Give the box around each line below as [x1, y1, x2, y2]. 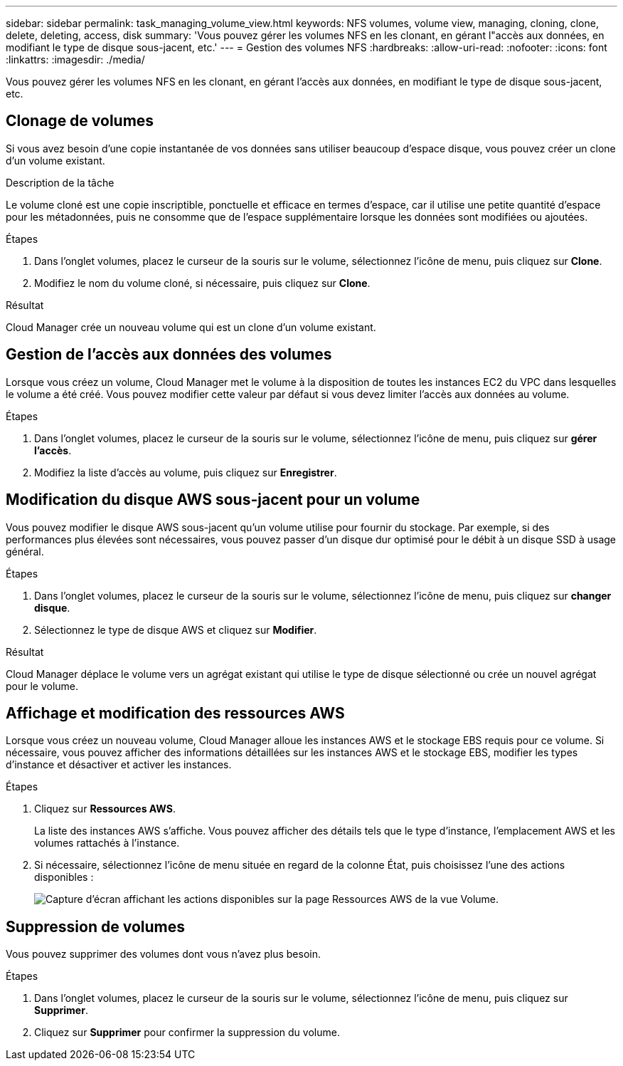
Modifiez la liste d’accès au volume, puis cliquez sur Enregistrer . [34, 466, 337, 479]
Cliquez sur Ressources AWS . [34, 803, 176, 815]
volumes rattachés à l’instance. [34, 837, 180, 850]
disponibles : [34, 871, 94, 884]
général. [6, 545, 44, 558]
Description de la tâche [6, 176, 115, 189]
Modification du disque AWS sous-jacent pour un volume [6, 491, 420, 509]
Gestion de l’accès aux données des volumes [6, 345, 332, 364]
